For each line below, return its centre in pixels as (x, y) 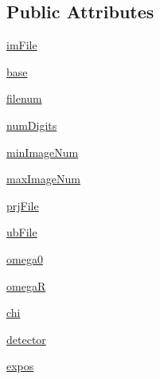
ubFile (22, 232)
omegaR (26, 285)
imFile (22, 45)
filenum (24, 98)
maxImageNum (43, 179)
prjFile (23, 205)
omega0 (25, 258)
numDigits (32, 125)
